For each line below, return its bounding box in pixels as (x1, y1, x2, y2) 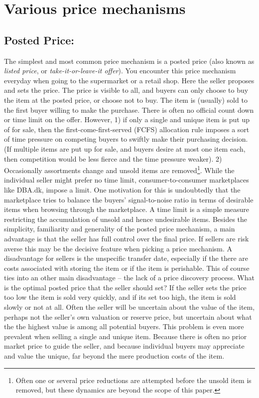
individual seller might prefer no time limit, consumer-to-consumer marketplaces (4, 175, 249, 185)
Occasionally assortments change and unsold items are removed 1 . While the (4, 164, 235, 175)
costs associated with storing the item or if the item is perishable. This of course (4, 262, 250, 273)
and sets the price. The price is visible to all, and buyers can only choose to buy (4, 85, 249, 95)
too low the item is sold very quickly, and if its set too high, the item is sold (4, 292, 236, 302)
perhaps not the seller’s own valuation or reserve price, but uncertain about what (4, 311, 252, 322)
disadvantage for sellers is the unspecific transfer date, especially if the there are (4, 253, 248, 263)
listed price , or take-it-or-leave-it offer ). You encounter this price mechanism (4, 65, 236, 76)
